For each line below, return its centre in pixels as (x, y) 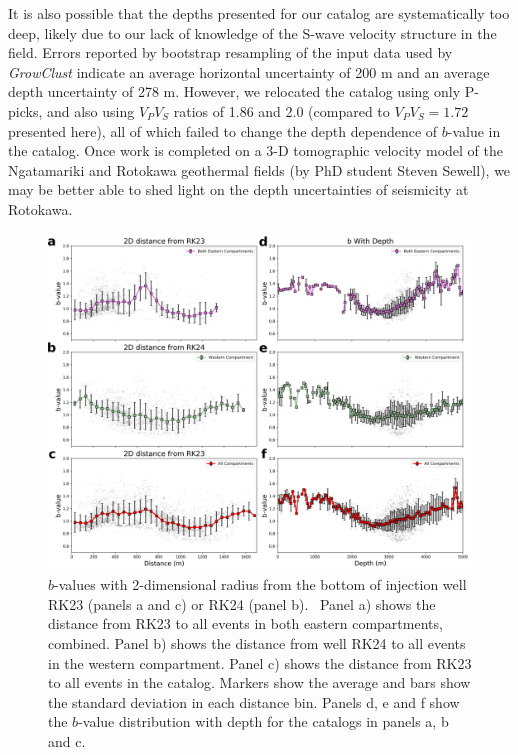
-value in (474, 130)
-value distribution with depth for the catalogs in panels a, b (263, 721)
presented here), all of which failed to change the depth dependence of (223, 130)
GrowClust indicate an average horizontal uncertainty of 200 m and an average (249, 71)
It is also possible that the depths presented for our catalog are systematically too (259, 13)
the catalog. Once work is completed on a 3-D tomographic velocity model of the (255, 150)
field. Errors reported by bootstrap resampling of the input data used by (230, 52)
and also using (90, 110)
